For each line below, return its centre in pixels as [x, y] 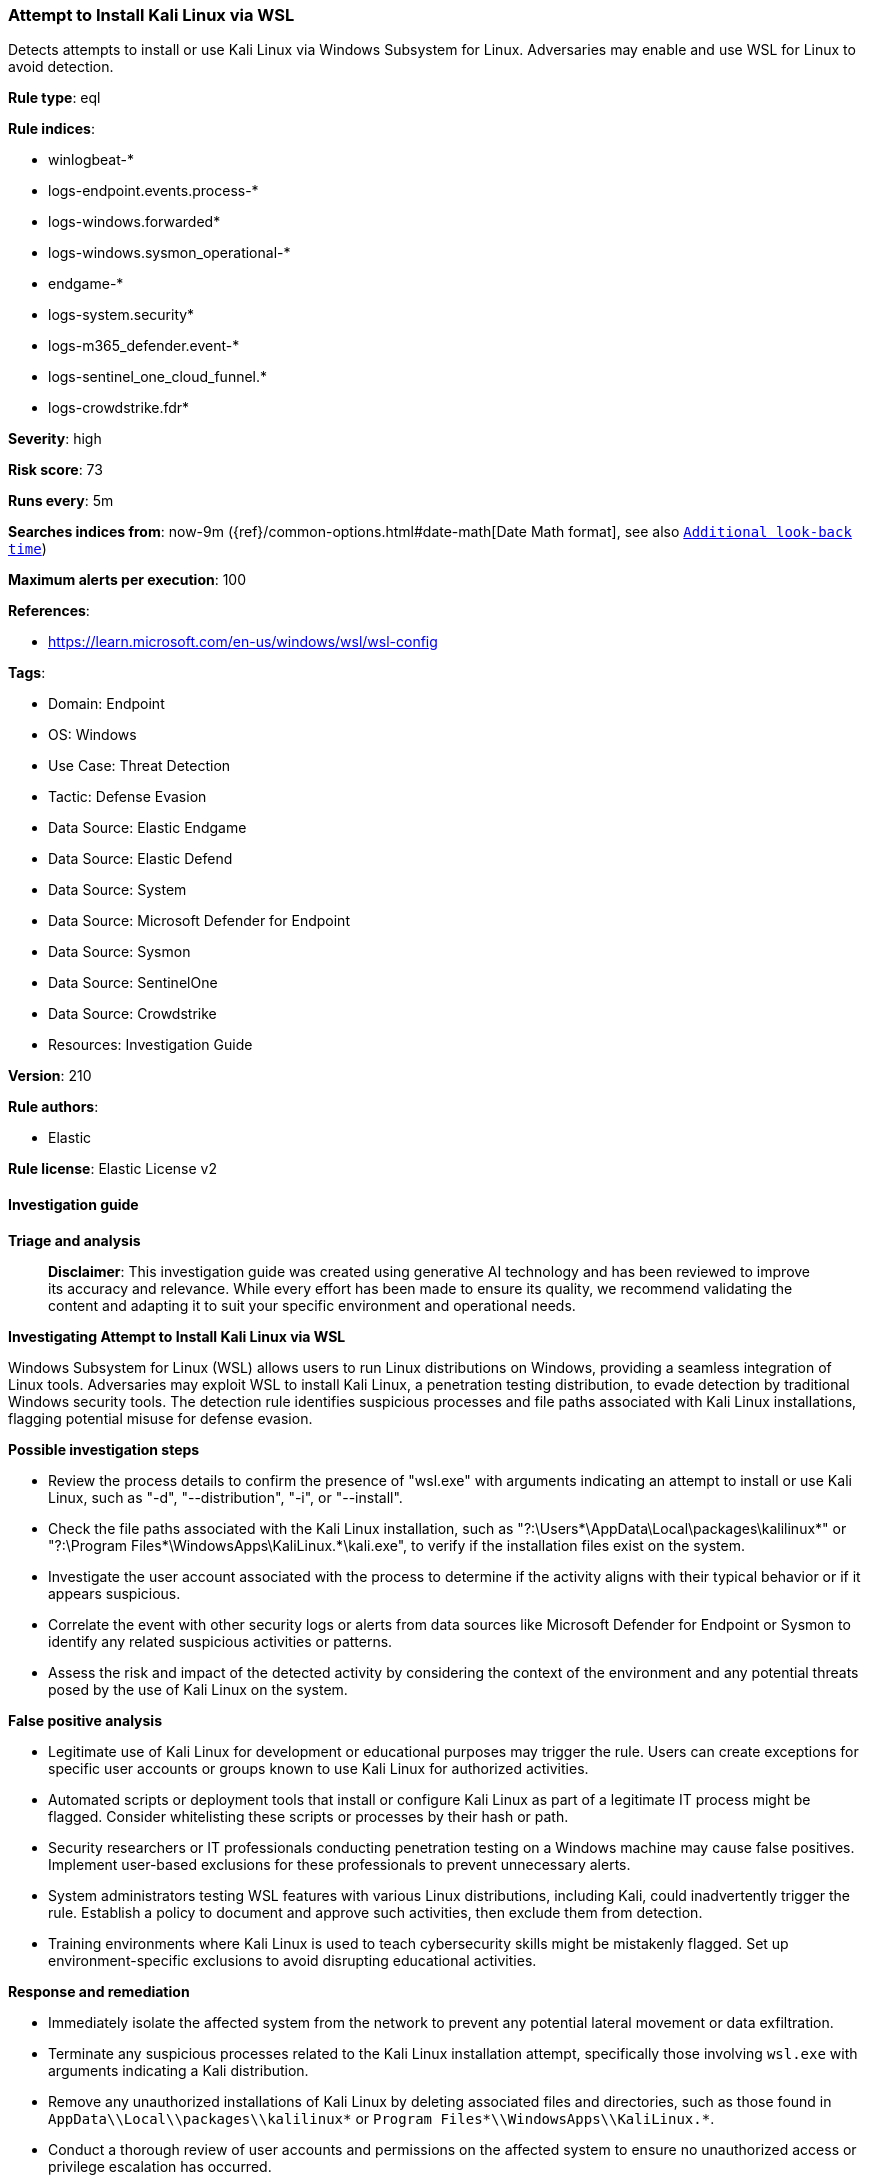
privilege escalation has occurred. [160, 2166]
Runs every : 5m [61, 501]
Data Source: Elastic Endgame [147, 828]
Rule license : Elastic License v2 [112, 1169]
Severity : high [55, 439]
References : [49, 611]
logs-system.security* [121, 315]
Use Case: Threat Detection [139, 766]
